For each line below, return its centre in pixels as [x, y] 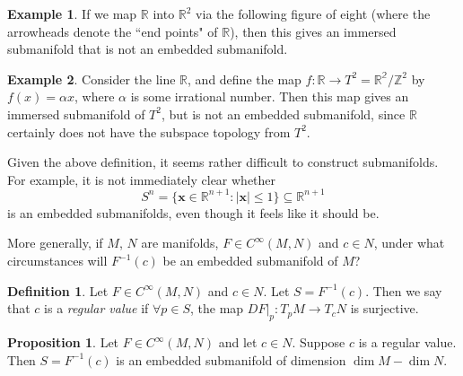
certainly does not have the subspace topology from [149, 131]
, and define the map [245, 79]
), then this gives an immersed [313, 31]
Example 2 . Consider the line [92, 79]
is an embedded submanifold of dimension [231, 359]
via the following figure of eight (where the [313, 13]
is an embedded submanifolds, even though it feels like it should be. [193, 212]
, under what [409, 243]
